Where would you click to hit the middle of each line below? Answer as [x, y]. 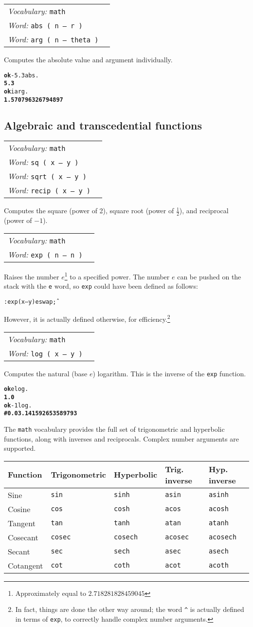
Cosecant [23, 537]
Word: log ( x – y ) [45, 353]
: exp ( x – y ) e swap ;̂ [30, 302]
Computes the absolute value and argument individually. [88, 59]
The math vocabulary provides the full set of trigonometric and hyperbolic [114, 429]
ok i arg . [16, 91]
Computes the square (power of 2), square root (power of [89, 211]
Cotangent [26, 565]
